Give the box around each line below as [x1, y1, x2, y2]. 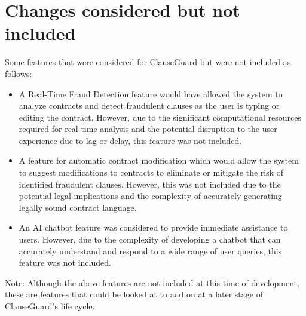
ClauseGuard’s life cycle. [5, 300, 95, 312]
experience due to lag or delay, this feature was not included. [19, 134, 242, 146]
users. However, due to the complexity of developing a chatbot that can [19, 233, 281, 246]
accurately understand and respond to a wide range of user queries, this [19, 244, 282, 257]
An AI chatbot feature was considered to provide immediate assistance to [19, 221, 288, 234]
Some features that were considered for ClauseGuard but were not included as [5, 56, 291, 68]
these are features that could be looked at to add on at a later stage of [5, 288, 263, 300]
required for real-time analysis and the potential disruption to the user [19, 122, 277, 135]
